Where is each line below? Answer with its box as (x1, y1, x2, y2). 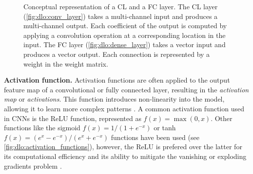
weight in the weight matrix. (23, 58, 108, 69)
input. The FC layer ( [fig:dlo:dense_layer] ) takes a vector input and (23, 39, 226, 50)
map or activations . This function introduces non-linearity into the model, (4, 94, 225, 104)
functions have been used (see (111, 132, 199, 142)
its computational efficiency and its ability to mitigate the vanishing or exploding (4, 151, 247, 161)
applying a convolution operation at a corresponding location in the (23, 30, 226, 40)
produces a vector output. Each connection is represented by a (23, 49, 210, 59)
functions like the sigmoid (4, 122, 80, 133)
